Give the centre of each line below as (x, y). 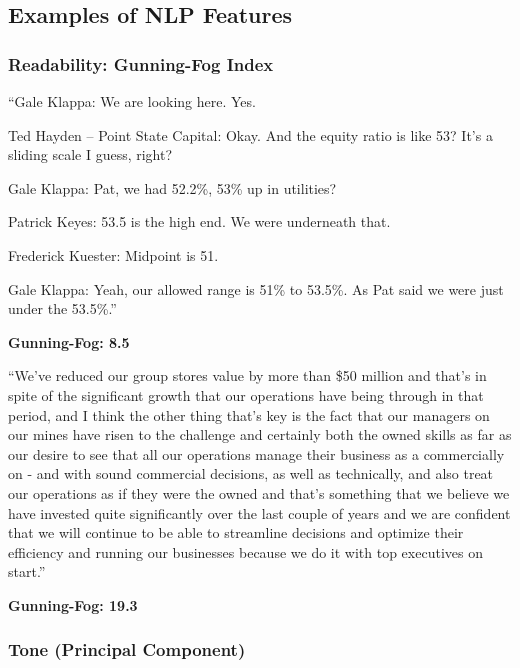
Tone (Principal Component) (127, 649)
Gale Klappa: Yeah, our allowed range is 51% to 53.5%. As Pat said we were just (256, 288)
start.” (27, 571)
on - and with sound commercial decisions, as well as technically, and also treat (251, 473)
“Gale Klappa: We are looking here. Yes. (132, 101)
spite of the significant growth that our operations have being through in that (246, 394)
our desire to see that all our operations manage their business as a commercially (256, 453)
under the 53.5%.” (62, 308)
